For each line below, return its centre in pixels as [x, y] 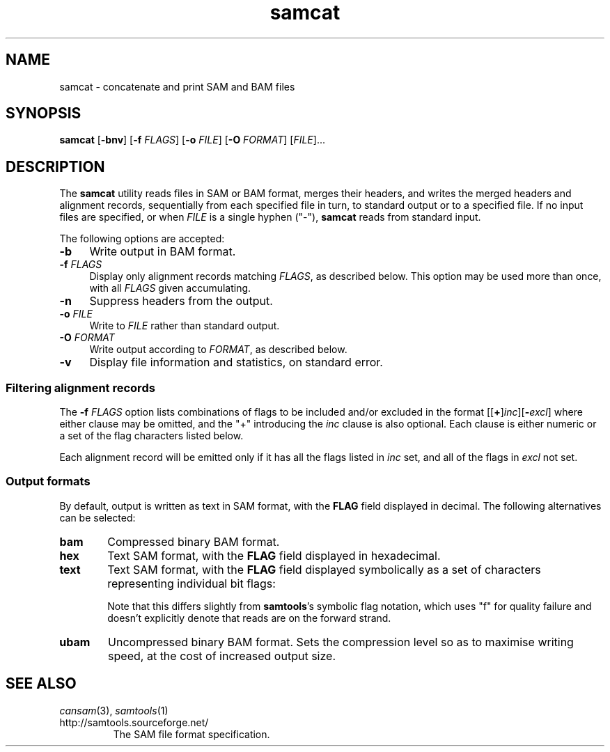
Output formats [48, 481]
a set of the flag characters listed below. [151, 436]
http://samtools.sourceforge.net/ [134, 722]
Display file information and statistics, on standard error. [236, 362]
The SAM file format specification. [191, 734]
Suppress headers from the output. [181, 301]
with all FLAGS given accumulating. [170, 288]
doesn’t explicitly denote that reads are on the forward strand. [249, 618]
